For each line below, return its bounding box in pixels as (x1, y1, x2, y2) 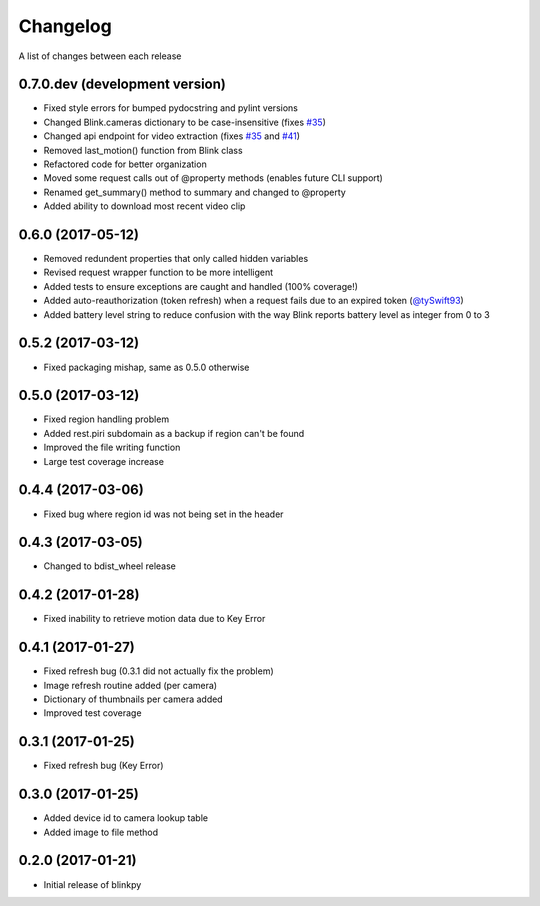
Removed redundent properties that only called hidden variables (43, 253, 309, 265)
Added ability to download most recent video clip (43, 200, 246, 212)
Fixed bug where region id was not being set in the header (43, 508, 284, 520)
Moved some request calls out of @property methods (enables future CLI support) (43, 172, 384, 184)
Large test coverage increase (43, 455, 165, 467)
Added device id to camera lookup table (43, 812, 209, 824)
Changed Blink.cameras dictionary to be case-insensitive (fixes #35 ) (43, 116, 327, 128)
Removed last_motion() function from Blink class (43, 144, 244, 156)
